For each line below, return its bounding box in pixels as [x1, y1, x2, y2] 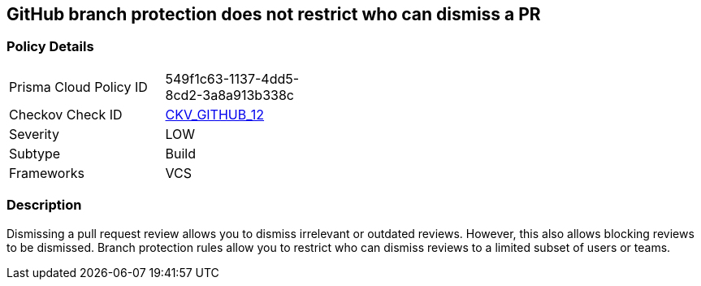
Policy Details [6, 38, 94, 55]
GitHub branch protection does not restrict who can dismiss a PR [6, 4, 541, 24]
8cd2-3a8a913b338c [165, 86, 294, 103]
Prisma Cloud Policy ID [9, 78, 148, 95]
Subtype [9, 145, 61, 162]
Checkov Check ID [9, 106, 123, 123]
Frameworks [9, 164, 84, 181]
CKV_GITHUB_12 [165, 106, 265, 123]
